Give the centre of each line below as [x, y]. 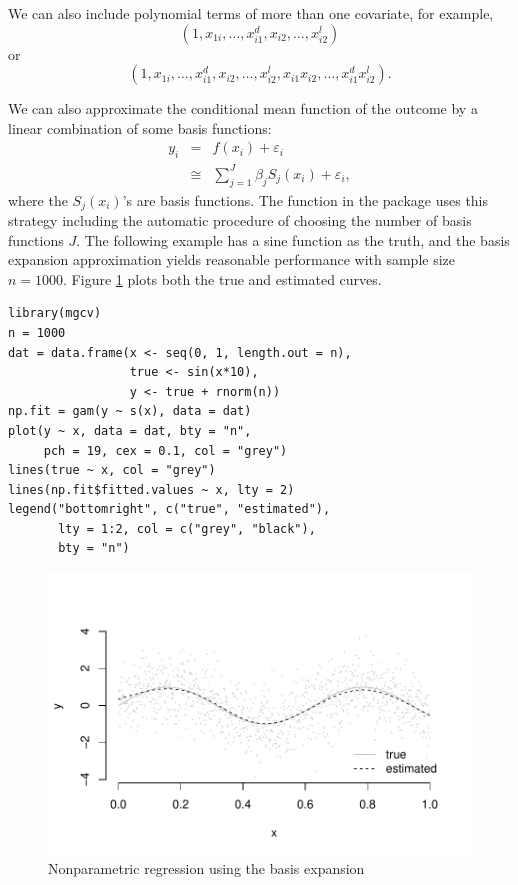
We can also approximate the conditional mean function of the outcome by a [243, 108]
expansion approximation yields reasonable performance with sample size [231, 259]
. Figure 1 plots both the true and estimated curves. [222, 278]
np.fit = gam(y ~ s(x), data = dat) [130, 411]
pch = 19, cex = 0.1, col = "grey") [165, 450]
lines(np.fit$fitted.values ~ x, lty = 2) [151, 489]
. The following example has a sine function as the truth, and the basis [293, 239]
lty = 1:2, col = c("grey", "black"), [187, 528]
